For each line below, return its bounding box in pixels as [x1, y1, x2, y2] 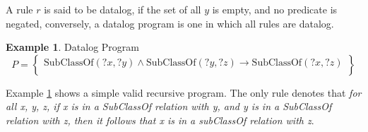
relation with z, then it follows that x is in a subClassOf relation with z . [6, 112, 314, 127]
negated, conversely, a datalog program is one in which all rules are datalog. [6, 16, 334, 30]
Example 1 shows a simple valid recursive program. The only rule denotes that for [6, 85, 362, 100]
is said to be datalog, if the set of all [44, 2, 201, 16]
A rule [6, 2, 33, 16]
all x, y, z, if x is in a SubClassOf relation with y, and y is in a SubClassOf [6, 99, 332, 114]
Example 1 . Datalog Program [6, 40, 139, 54]
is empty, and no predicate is [212, 2, 338, 16]
